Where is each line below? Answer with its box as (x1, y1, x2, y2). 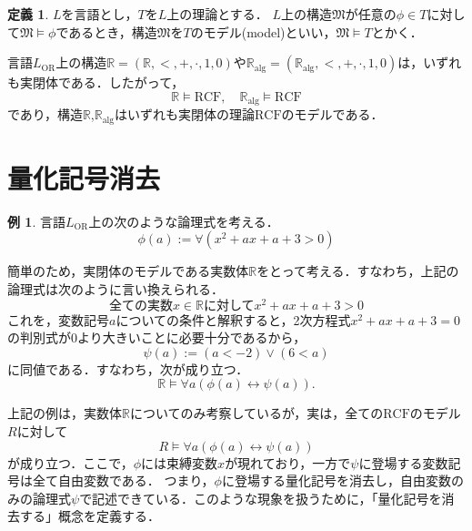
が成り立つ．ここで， (7, 453, 134, 472)
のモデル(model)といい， (190, 22, 336, 41)
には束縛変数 (141, 453, 218, 472)
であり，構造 (7, 105, 83, 124)
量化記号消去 (7, 158, 161, 196)
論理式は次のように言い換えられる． (7, 280, 224, 298)
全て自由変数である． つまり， (32, 471, 215, 490)
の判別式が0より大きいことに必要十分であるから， (7, 328, 306, 347)
